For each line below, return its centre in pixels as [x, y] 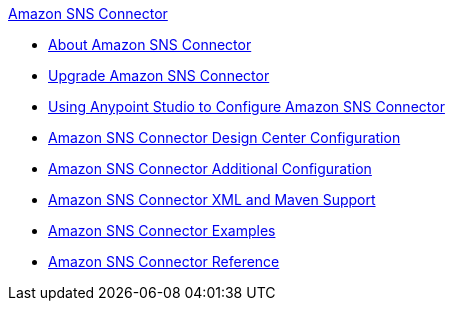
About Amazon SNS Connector [150, 44]
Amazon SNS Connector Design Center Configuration [224, 137]
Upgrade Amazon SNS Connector [159, 75]
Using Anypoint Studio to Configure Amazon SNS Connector [246, 106]
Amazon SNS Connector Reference [164, 261]
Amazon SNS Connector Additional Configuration [210, 168]
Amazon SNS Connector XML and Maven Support [212, 199]
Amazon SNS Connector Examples [162, 230]
